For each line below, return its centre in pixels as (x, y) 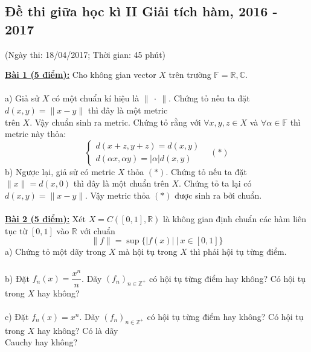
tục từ (16, 230)
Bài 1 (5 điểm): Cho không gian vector (81, 75)
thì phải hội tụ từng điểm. (238, 251)
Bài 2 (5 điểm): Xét (45, 219)
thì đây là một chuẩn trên (121, 183)
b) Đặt (18, 278)
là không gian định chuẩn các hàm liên (235, 219)
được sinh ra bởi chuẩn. (218, 195)
